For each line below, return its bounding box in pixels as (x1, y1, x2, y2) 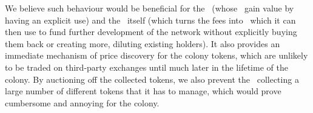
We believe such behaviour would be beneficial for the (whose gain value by (5, 2, 294, 14)
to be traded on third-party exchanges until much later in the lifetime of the (5, 60, 288, 73)
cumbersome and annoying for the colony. (5, 96, 160, 109)
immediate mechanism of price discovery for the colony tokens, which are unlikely (5, 49, 308, 62)
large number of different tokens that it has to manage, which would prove (5, 85, 281, 97)
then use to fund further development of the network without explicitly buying (5, 25, 297, 38)
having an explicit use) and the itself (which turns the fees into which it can (5, 13, 296, 26)
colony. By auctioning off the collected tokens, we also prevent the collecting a (5, 73, 299, 85)
